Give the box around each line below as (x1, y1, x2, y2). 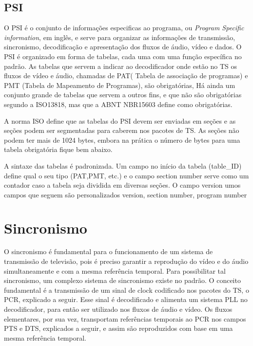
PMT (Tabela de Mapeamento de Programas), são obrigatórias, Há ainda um (4, 80, 235, 90)
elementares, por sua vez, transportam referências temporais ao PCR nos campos (4, 313, 246, 324)
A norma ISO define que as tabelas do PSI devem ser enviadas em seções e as (4, 115, 236, 126)
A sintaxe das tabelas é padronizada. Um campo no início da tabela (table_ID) (4, 160, 242, 171)
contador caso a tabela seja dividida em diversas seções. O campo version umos (4, 180, 241, 190)
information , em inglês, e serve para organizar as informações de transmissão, (4, 32, 235, 42)
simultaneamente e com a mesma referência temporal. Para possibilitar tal (4, 265, 226, 276)
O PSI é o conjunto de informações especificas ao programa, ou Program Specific (4, 22, 244, 33)
